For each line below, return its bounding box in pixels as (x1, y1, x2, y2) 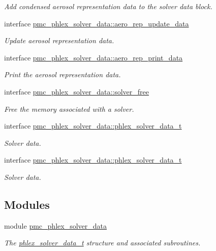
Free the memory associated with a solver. (4, 103, 134, 114)
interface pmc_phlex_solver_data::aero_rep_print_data (4, 52, 183, 62)
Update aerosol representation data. (4, 35, 114, 46)
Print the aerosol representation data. (4, 69, 121, 80)
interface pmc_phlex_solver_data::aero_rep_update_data (4, 18, 189, 28)
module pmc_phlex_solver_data (4, 220, 107, 231)
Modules (4, 196, 50, 212)
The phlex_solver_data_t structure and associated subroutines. (4, 237, 201, 248)
